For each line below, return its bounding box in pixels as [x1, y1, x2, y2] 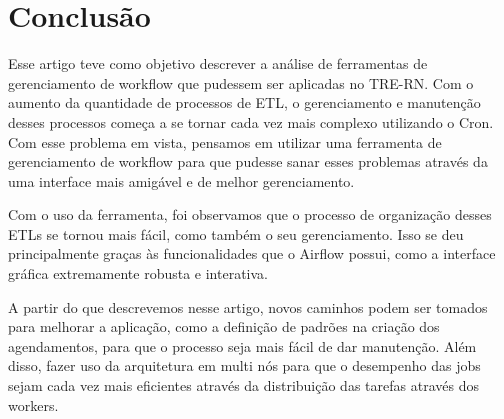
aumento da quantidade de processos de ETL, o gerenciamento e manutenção [8, 92, 481, 113]
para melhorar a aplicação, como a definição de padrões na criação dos [8, 316, 440, 337]
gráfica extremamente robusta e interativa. [8, 263, 268, 284]
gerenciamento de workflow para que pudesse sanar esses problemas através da [8, 151, 488, 172]
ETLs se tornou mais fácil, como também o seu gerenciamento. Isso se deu [8, 223, 464, 244]
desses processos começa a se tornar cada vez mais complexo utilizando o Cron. [8, 111, 494, 132]
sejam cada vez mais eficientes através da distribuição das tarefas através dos [8, 375, 479, 396]
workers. [8, 394, 59, 415]
